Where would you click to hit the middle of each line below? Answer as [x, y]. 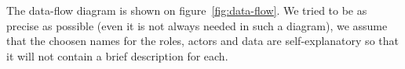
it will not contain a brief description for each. [117, 55]
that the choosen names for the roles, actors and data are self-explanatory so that [202, 41]
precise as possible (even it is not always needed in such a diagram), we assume [197, 25]
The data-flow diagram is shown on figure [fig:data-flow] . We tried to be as [187, 10]
